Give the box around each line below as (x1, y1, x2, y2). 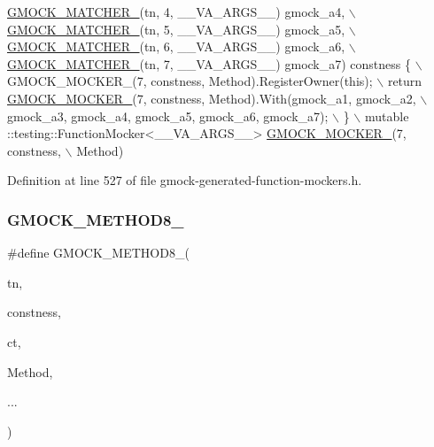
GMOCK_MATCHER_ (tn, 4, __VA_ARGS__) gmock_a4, (7, 3, 345, 20)
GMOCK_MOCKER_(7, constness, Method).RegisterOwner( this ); (7, 72, 373, 90)
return (387, 72, 422, 90)
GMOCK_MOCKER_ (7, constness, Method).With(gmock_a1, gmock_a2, (7, 89, 416, 107)
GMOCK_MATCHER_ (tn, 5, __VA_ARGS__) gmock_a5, (7, 19, 345, 38)
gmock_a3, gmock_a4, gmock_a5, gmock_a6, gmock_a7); (7, 106, 329, 125)
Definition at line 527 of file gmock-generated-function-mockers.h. (7, 171, 362, 189)
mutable (364, 106, 409, 125)
